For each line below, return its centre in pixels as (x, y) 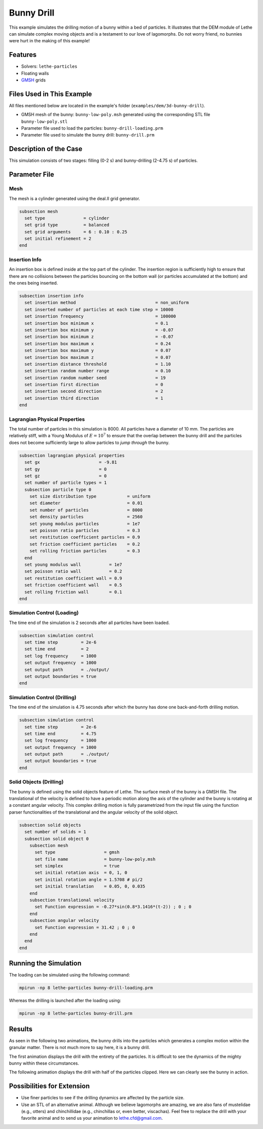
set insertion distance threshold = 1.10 (98, 364)
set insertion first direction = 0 (94, 385)
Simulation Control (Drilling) (43, 697)
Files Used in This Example (50, 94)
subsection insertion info (51, 296)
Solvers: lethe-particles (49, 66)
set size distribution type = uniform (90, 496)
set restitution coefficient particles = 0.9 (85, 537)
